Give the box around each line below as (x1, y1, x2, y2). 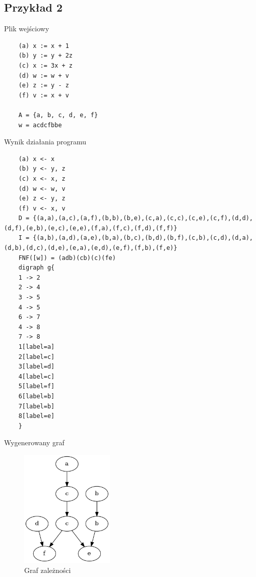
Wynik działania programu (4, 136, 87, 147)
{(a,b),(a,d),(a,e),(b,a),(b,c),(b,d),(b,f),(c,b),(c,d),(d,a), (33, 234, 253, 242)
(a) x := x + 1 (18, 42, 69, 49)
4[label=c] (18, 373, 55, 380)
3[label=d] (18, 363, 55, 371)
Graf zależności (24, 564, 71, 575)
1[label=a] (18, 343, 55, 351)
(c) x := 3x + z (18, 62, 73, 69)
